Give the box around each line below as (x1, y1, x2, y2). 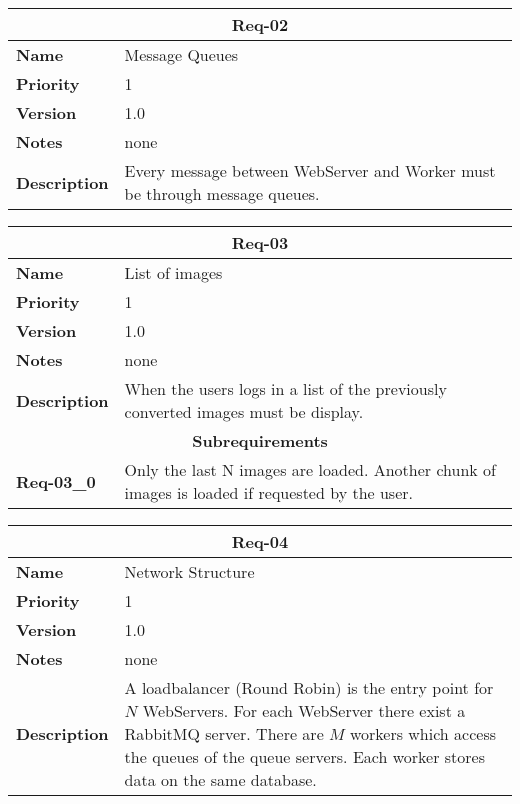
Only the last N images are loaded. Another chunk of (124, 458, 496, 481)
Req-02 (231, 13, 289, 36)
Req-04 (231, 530, 289, 553)
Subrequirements (192, 429, 328, 452)
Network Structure (124, 560, 255, 583)
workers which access (349, 722, 497, 745)
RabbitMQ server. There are (124, 722, 324, 745)
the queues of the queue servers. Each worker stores (124, 745, 485, 768)
